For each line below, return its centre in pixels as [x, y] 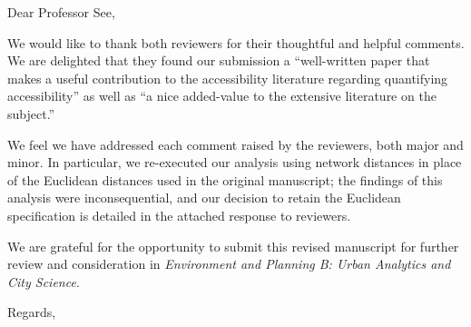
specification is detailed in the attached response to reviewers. [179, 215]
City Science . [44, 281]
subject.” [31, 113]
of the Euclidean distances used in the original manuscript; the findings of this [225, 179]
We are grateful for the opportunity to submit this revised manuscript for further [233, 246]
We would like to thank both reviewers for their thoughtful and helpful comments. [236, 42]
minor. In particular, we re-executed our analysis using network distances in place [235, 162]
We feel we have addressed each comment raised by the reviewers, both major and [235, 144]
